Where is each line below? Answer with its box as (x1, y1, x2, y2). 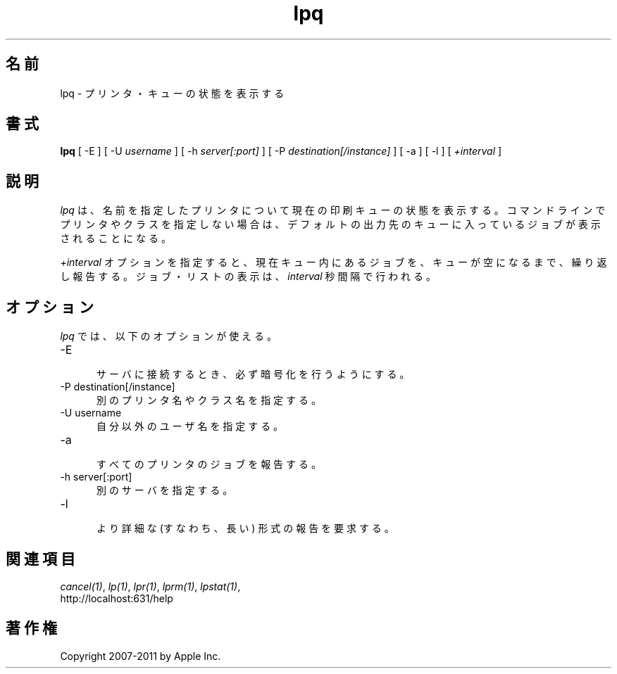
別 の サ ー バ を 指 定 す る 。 (96, 484, 233, 497)
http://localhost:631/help (60, 592, 173, 604)
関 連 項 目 (6, 549, 75, 568)
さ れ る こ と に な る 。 (60, 232, 171, 245)
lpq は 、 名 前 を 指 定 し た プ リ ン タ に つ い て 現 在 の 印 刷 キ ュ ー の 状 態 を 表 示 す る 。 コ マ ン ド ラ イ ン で (60, 204, 606, 217)
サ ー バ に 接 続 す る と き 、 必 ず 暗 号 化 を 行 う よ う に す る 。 (96, 368, 410, 381)
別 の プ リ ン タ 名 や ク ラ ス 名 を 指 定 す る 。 (96, 394, 321, 407)
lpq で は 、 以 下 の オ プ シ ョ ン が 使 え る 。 (60, 330, 277, 343)
